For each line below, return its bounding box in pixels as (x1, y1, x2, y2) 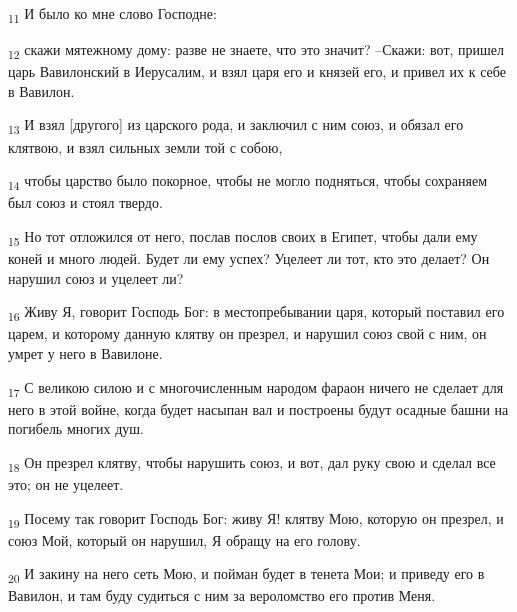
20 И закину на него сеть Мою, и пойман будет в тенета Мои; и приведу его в (8, 563, 485, 587)
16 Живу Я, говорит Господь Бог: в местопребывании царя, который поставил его (8, 301, 505, 324)
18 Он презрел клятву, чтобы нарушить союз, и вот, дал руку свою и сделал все (8, 451, 496, 475)
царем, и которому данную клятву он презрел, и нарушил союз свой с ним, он (8, 323, 487, 344)
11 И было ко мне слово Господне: (8, 3, 217, 26)
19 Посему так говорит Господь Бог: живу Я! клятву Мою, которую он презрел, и (8, 507, 504, 531)
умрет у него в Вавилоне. (8, 342, 163, 363)
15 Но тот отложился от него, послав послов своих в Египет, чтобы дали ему (8, 225, 478, 249)
